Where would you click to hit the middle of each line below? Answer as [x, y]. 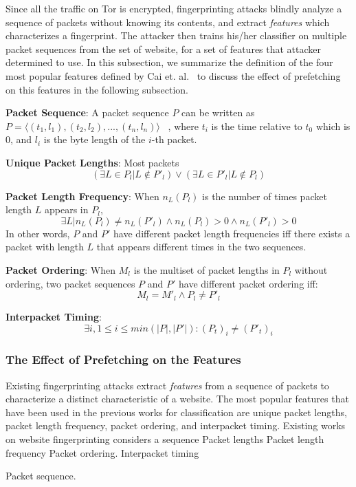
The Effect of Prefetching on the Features [123, 359]
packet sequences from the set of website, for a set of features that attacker [164, 48]
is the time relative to [257, 126]
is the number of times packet [265, 196]
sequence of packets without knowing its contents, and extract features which [168, 22]
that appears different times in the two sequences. [201, 247]
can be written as [218, 112]
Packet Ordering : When [61, 269]
